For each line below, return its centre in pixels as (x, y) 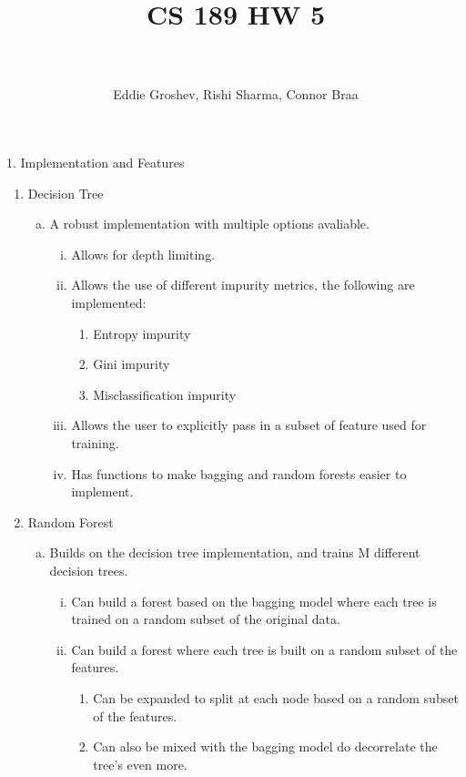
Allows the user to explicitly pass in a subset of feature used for (249, 425)
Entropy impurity (142, 333)
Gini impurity (132, 364)
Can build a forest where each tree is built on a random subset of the (264, 649)
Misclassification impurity (165, 394)
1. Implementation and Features (96, 163)
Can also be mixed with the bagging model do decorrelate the (265, 746)
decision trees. (89, 570)
